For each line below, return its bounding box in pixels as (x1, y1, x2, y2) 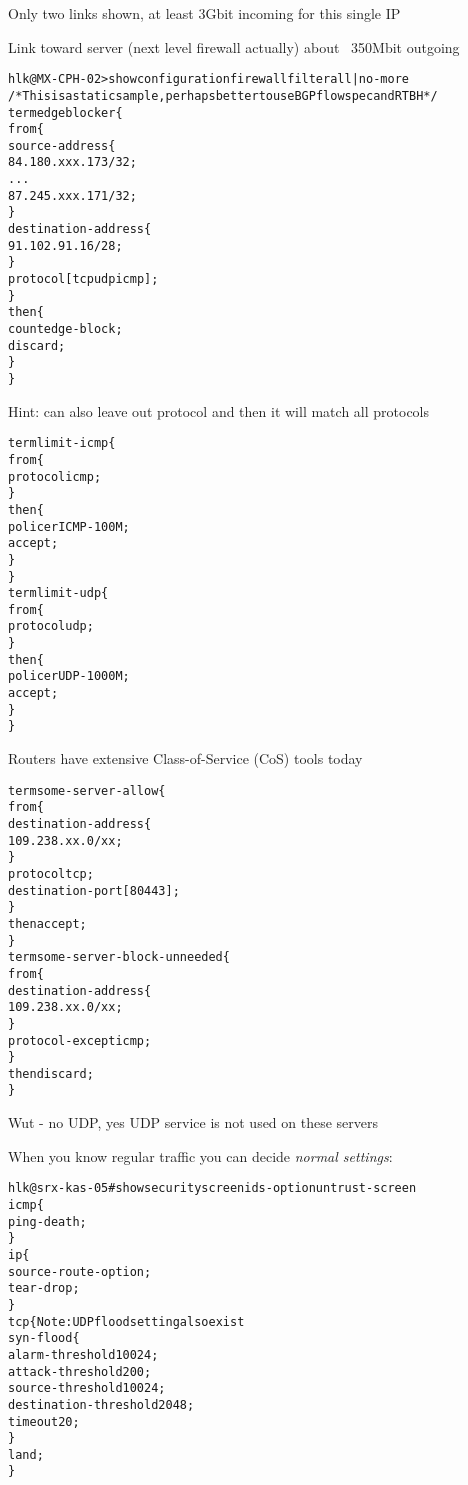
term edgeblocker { (8, 105, 123, 120)
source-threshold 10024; (8, 1381, 166, 1396)
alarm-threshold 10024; (8, 1347, 159, 1362)
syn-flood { (8, 1331, 80, 1346)
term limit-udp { (8, 586, 109, 601)
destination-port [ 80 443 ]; (8, 883, 180, 898)
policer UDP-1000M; (8, 669, 130, 684)
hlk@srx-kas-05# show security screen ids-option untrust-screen (8, 1181, 417, 1196)
